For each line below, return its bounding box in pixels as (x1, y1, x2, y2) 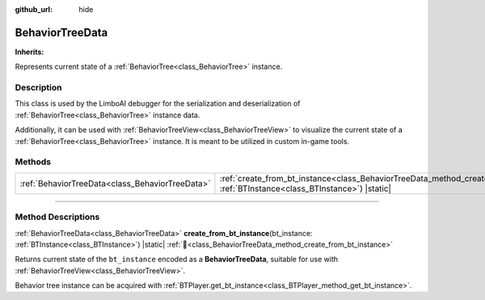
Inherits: (15, 47, 44, 57)
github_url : (15, 5, 53, 14)
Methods (15, 156, 52, 167)
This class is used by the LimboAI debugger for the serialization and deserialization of (15, 99, 301, 108)
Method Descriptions (15, 211, 100, 222)
